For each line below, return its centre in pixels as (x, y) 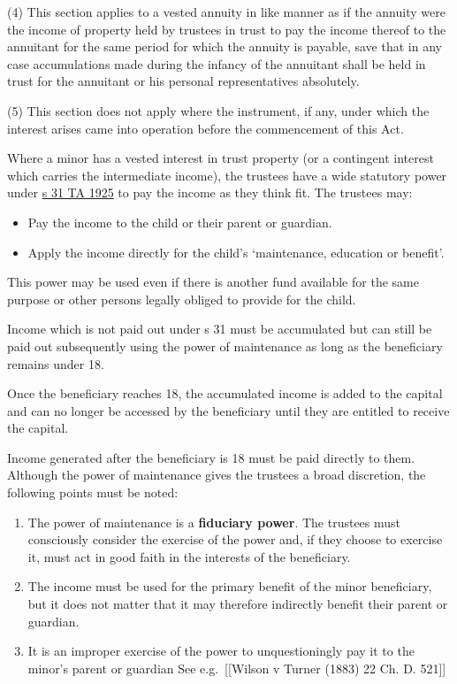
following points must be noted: (93, 492)
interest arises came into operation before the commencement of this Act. (206, 128)
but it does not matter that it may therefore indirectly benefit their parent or (238, 604)
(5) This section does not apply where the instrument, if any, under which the (218, 110)
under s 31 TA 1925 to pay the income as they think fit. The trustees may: (210, 192)
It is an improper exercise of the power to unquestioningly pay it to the (221, 651)
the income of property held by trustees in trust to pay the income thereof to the (227, 29)
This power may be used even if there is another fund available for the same (213, 282)
